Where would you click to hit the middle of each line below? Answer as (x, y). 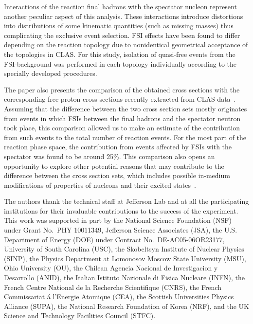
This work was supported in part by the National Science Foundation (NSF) (118, 220)
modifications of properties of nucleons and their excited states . (100, 185)
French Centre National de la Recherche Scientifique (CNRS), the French (113, 287)
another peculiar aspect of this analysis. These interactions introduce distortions (124, 16)
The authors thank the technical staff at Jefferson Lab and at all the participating (126, 201)
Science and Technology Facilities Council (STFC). (80, 315)
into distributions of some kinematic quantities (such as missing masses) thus (119, 26)
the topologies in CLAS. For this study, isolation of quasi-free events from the (120, 54)
